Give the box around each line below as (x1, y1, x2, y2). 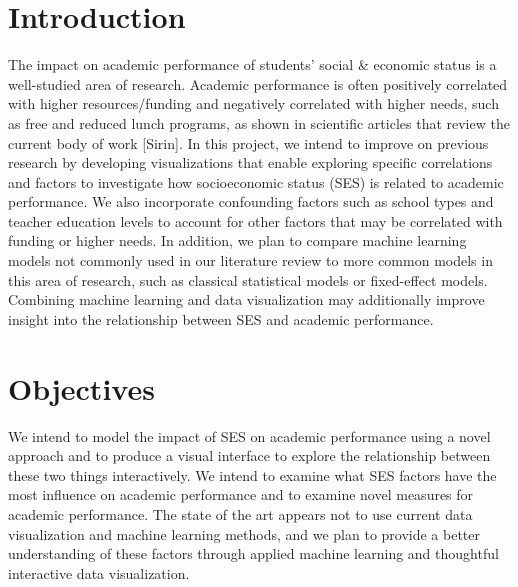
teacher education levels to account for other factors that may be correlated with (8, 210, 503, 231)
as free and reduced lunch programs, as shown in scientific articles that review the (8, 112, 510, 133)
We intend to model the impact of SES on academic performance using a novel (8, 425, 491, 446)
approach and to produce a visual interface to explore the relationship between (8, 445, 491, 466)
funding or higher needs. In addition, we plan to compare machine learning (8, 230, 467, 251)
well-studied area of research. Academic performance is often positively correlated (8, 73, 508, 94)
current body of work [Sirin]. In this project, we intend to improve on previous (8, 132, 489, 153)
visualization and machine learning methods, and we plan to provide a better (8, 523, 481, 544)
